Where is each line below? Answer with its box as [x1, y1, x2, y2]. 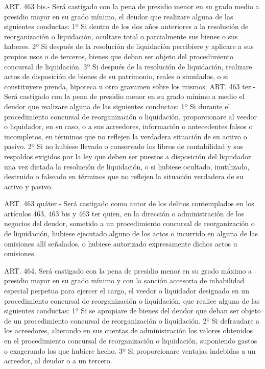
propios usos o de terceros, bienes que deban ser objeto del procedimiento [4, 51, 234, 61]
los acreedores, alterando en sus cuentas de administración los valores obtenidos [4, 325, 253, 336]
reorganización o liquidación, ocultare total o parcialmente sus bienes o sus [4, 31, 238, 41]
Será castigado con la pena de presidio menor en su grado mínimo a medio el [4, 91, 245, 102]
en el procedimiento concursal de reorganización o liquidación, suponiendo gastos [4, 335, 257, 346]
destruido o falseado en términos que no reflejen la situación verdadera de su [4, 171, 244, 182]
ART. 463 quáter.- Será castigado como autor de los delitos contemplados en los [4, 198, 254, 209]
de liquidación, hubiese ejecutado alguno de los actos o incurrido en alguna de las [4, 228, 258, 239]
